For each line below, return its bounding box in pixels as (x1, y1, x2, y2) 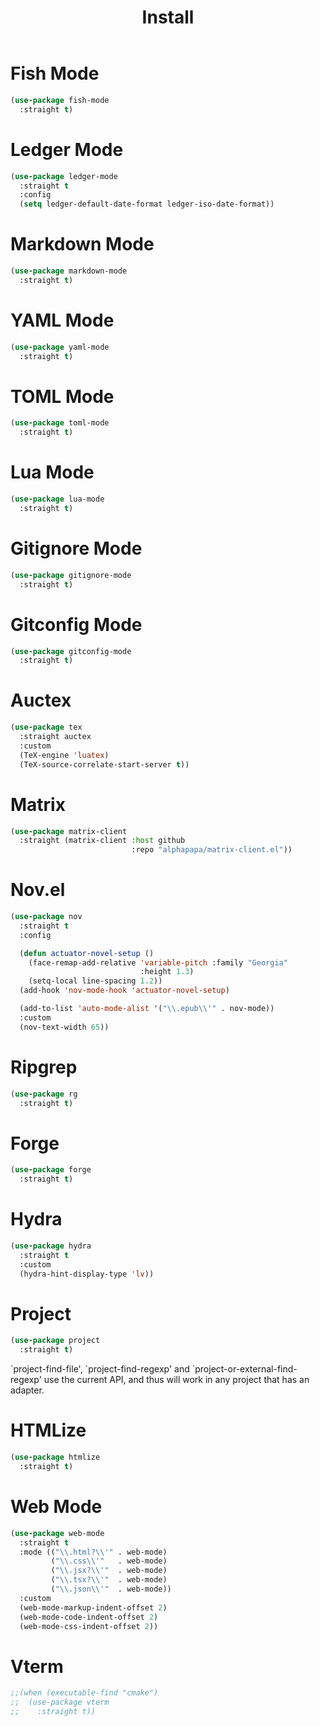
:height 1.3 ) (139, 967, 195, 977)
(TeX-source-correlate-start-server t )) (19, 759, 190, 770)
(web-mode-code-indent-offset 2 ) (19, 1612, 159, 1622)
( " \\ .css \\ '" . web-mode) (50, 1556, 168, 1566)
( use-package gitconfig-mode (10, 646, 132, 656)
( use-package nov (10, 912, 83, 922)
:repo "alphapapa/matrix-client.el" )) (131, 845, 293, 855)
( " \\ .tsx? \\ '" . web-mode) (50, 1575, 168, 1585)
